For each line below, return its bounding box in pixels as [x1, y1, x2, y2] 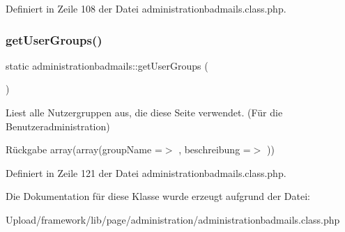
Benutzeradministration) [6, 118, 110, 133]
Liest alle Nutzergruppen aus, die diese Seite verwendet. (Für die [6, 105, 283, 119]
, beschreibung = [178, 142, 251, 157]
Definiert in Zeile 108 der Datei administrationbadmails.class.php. [6, 1, 286, 15]
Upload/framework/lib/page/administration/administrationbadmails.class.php [6, 212, 340, 226]
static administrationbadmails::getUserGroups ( [6, 58, 208, 72]
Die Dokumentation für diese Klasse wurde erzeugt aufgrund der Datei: [6, 189, 310, 203]
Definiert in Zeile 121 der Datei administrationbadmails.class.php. [6, 165, 286, 180]
